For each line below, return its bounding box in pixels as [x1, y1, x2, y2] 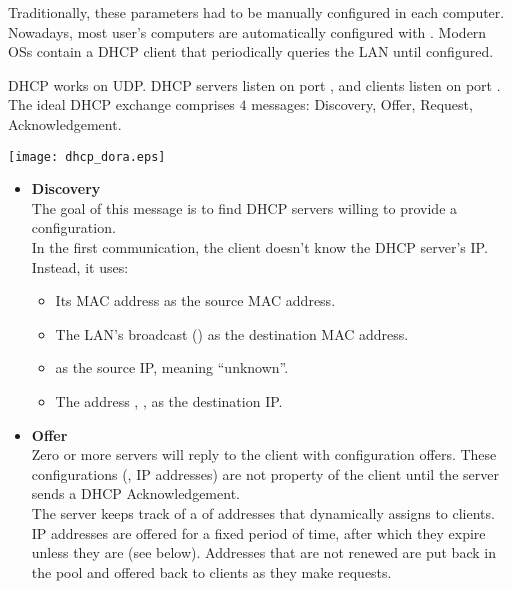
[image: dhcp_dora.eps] [8, 149, 166, 164]
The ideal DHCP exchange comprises [8, 94, 235, 115]
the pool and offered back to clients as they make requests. [31, 561, 392, 582]
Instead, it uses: [31, 256, 129, 277]
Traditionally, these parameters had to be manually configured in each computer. [8, 2, 505, 22]
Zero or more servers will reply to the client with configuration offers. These [31, 444, 497, 465]
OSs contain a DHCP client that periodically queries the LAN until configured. [8, 41, 494, 62]
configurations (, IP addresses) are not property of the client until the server [31, 463, 499, 484]
